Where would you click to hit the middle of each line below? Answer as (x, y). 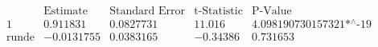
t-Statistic (218, 12)
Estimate (66, 12)
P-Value (272, 12)
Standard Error (147, 12)
